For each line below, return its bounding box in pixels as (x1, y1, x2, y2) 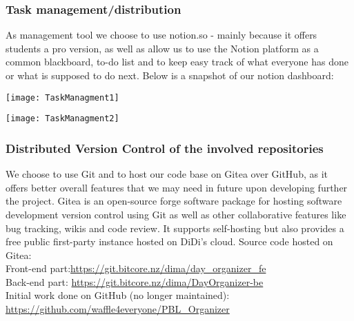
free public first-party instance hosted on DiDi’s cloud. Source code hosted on (6, 234, 333, 249)
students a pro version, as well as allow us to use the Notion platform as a (6, 41, 319, 55)
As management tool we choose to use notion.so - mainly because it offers (6, 28, 317, 42)
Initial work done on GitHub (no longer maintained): (6, 288, 230, 302)
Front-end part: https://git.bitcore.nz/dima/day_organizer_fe (6, 261, 266, 276)
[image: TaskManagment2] (6, 114, 119, 124)
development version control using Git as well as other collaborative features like (6, 207, 346, 221)
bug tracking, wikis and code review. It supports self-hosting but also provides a (6, 220, 344, 235)
